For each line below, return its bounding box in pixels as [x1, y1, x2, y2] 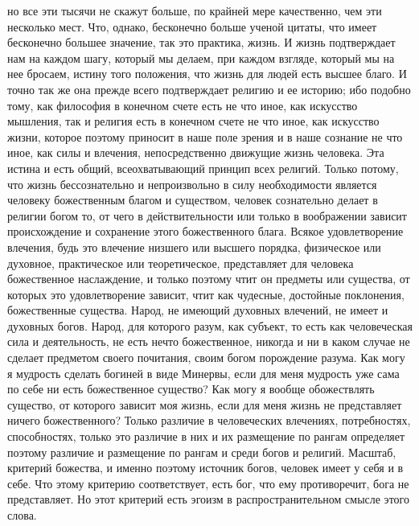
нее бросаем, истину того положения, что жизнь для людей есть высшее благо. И [7, 65, 407, 82]
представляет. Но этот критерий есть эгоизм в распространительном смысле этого [7, 491, 409, 508]
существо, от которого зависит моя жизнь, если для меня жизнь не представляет [7, 396, 402, 413]
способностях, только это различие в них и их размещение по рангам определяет [7, 428, 405, 445]
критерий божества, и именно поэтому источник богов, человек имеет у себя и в [7, 459, 404, 476]
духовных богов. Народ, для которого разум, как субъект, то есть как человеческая [7, 317, 413, 334]
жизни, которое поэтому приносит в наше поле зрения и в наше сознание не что [7, 128, 403, 145]
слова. [7, 507, 37, 523]
